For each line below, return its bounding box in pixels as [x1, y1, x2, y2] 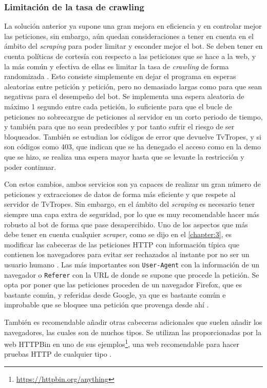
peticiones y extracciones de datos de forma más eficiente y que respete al [4, 188, 236, 199]
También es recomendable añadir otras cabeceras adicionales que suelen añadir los [4, 316, 262, 327]
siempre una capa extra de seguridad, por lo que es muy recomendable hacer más [4, 208, 260, 219]
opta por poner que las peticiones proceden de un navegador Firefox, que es [4, 279, 242, 290]
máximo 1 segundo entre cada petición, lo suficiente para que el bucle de [4, 101, 232, 111]
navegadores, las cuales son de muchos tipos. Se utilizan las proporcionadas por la [4, 326, 261, 337]
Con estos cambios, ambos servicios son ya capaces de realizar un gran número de [4, 179, 261, 189]
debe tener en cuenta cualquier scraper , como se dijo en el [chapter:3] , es [4, 229, 232, 240]
